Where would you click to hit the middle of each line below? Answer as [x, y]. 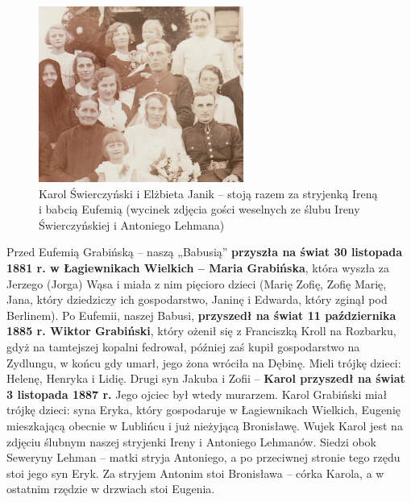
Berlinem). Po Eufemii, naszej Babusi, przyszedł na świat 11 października [201, 315]
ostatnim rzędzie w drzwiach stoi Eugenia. [111, 489]
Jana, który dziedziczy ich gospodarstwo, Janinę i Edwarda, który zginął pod [197, 299]
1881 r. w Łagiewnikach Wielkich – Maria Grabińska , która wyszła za [198, 268]
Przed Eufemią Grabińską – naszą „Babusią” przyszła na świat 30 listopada [205, 252]
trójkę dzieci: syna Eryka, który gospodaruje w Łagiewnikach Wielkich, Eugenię [203, 410]
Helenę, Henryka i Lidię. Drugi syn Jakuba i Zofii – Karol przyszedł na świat [206, 378]
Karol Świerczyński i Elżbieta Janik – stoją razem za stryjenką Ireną [208, 193]
